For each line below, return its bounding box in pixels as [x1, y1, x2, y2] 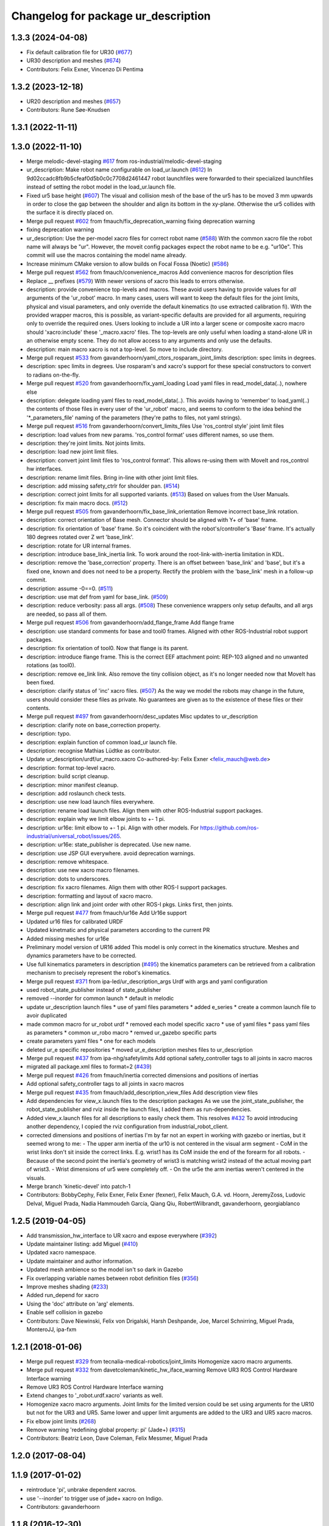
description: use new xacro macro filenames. [26, 867, 140, 874]
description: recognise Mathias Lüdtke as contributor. [26, 747, 161, 754]
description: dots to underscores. [26, 875, 110, 882]
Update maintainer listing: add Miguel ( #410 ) [26, 1240, 138, 1248]
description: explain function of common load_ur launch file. [26, 739, 177, 746]
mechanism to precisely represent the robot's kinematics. [26, 969, 171, 977]
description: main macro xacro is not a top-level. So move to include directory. [26, 345, 224, 353]
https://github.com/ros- [200, 824, 259, 831]
